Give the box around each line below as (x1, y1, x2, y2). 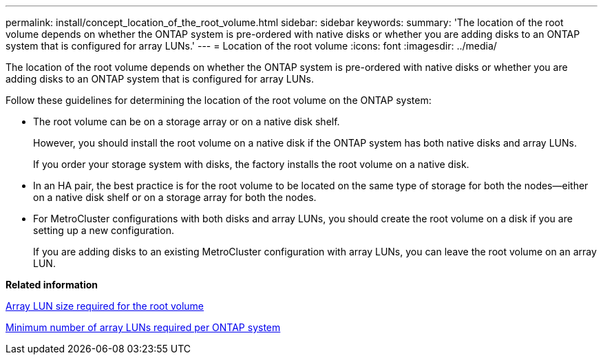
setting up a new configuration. (33, 224, 174, 236)
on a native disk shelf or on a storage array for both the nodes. (33, 191, 317, 203)
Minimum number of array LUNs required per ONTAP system (6, 321, 281, 333)
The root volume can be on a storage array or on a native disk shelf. (33, 116, 340, 127)
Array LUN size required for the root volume (6, 300, 204, 312)
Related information (6, 279, 98, 290)
